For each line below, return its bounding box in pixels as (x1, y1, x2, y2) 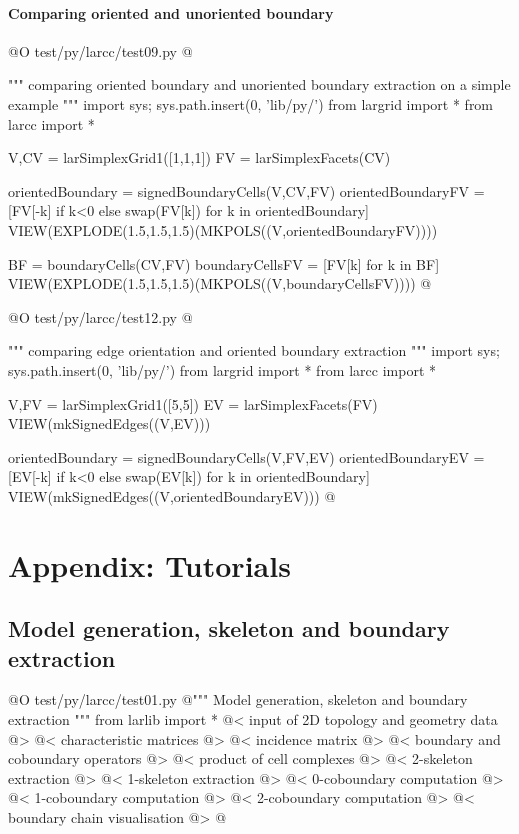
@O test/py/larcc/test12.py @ (8, 306, 193, 327)
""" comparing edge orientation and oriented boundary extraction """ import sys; (8, 340, 500, 361)
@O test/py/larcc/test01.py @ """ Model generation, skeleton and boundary (8, 689, 468, 710)
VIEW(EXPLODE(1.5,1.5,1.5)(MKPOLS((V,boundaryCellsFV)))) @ (8, 273, 432, 294)
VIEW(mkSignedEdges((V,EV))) (8, 413, 211, 434)
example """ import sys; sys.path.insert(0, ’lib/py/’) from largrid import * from (8, 93, 494, 114)
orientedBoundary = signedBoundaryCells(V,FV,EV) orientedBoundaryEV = (8, 446, 485, 467)
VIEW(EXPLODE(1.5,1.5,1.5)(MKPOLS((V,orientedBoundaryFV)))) (8, 219, 438, 240)
